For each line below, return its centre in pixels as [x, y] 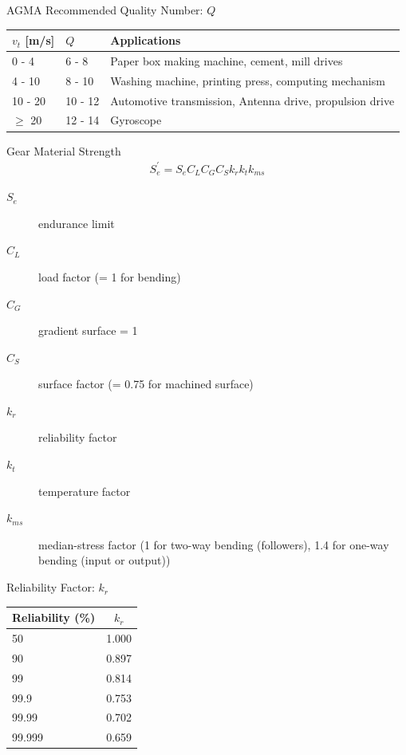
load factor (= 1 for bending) [110, 276]
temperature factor [85, 491]
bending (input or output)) [104, 560]
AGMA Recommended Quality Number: [105, 10]
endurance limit [77, 223]
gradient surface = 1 [88, 330]
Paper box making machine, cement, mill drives [227, 60]
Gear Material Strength [64, 150]
